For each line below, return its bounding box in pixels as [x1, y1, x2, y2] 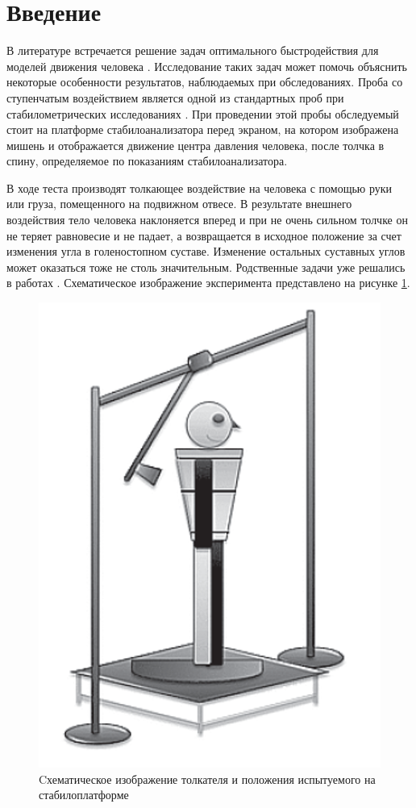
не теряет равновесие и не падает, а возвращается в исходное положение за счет [6, 227, 401, 244]
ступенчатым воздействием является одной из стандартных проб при [6, 89, 344, 106]
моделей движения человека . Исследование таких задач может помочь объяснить [6, 57, 407, 74]
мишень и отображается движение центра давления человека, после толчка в [6, 136, 385, 153]
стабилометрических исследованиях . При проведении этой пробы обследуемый [6, 105, 399, 122]
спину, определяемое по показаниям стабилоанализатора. [6, 152, 288, 169]
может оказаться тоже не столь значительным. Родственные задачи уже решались [6, 258, 406, 275]
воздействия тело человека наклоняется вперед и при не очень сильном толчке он [6, 211, 408, 228]
